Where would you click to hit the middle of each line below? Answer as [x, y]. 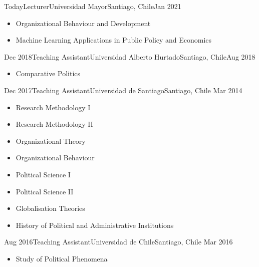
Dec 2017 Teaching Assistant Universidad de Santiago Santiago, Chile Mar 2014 [123, 90]
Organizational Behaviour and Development [83, 23]
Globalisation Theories [50, 208]
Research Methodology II [54, 124]
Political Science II [45, 191]
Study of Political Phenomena [62, 258]
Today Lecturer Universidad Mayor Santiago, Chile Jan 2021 [93, 6]
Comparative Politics [48, 73]
